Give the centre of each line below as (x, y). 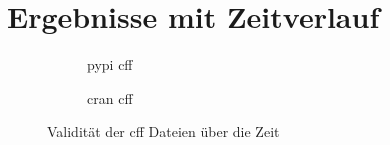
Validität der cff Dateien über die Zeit (163, 131)
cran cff (110, 97)
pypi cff (110, 64)
